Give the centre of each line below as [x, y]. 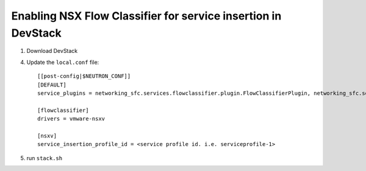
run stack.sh [45, 158]
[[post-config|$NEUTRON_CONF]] [84, 76]
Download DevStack [52, 51]
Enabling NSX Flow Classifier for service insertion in [146, 16]
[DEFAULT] [52, 85]
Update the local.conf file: [63, 62]
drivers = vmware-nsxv [71, 119]
